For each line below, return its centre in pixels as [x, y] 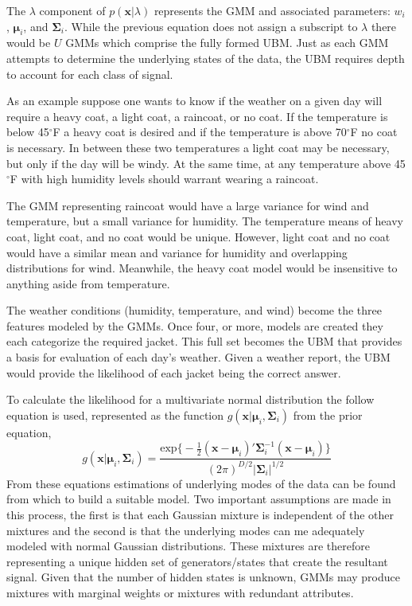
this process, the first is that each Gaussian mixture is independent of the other [200, 515]
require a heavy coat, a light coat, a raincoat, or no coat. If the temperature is [197, 116]
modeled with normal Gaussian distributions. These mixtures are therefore [188, 546]
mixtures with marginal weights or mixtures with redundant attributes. [180, 592]
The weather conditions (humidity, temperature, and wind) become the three [194, 310]
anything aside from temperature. [88, 283]
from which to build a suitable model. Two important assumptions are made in [199, 499]
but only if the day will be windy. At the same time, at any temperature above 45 [206, 163]
